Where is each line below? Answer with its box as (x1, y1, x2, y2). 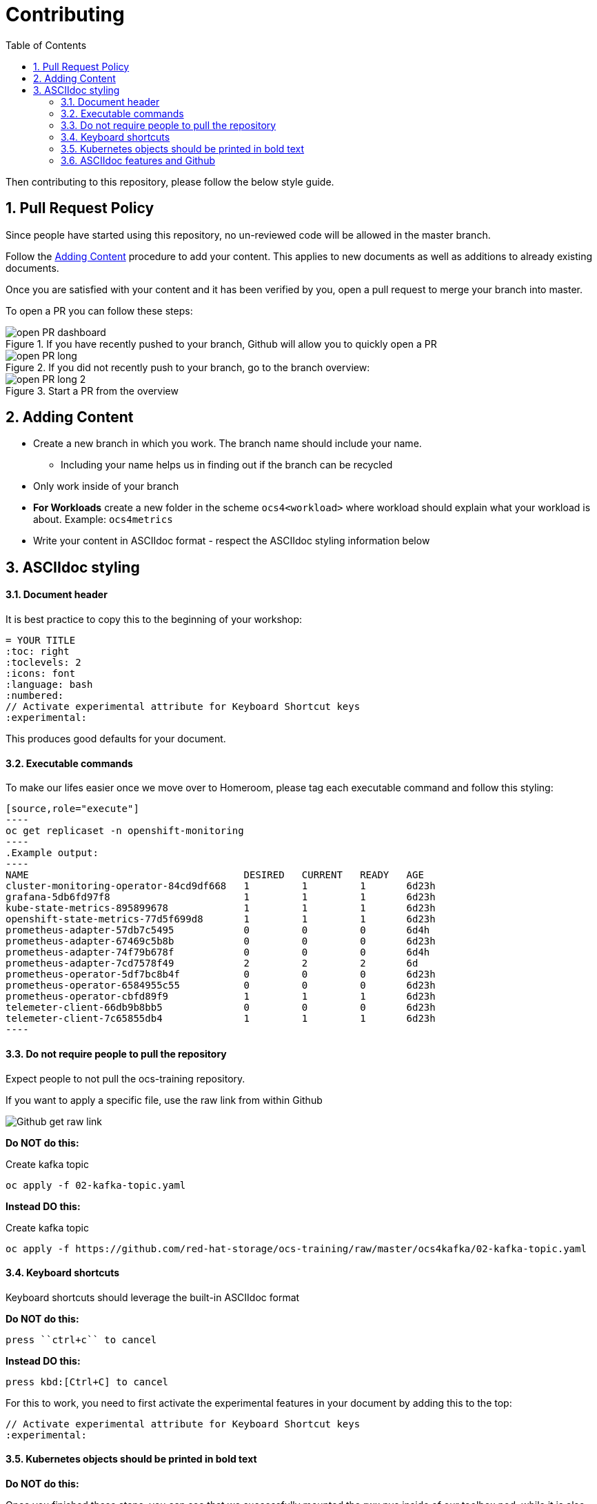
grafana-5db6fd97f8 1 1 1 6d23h (6, 891, 436, 903)
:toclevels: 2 (6, 657, 81, 669)
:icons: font (6, 668, 76, 680)
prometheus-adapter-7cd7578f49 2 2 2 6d (6, 958, 418, 969)
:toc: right (6, 646, 70, 657)
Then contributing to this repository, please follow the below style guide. (6, 175, 334, 188)
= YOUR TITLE (6, 635, 76, 646)
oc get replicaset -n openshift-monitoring (6, 825, 244, 837)
